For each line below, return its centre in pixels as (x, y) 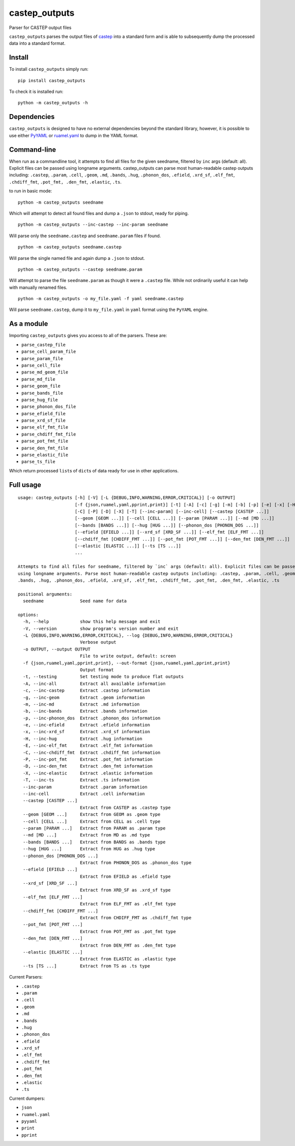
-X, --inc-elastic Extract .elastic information (88, 773)
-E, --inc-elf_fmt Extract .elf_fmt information (88, 746)
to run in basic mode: (30, 191)
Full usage (25, 485)
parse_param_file (42, 358)
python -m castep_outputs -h (53, 103)
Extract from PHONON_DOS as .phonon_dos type (136, 863)
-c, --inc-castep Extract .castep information (86, 691)
